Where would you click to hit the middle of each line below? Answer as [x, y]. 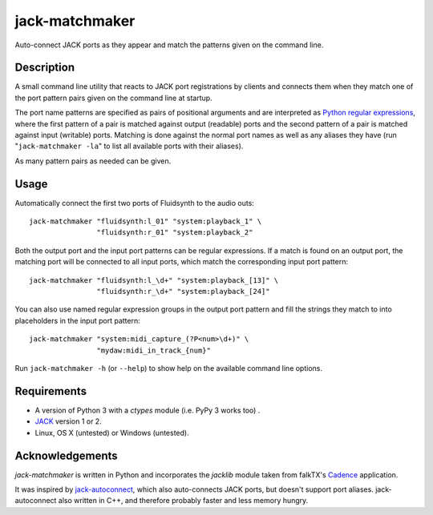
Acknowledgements [66, 455]
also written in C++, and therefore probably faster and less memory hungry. [183, 501]
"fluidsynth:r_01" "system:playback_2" [175, 233]
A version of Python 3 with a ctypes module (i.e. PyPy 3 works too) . [148, 410]
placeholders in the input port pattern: [77, 320]
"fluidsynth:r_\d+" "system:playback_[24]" [183, 292]
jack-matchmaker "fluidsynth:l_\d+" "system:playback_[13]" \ [154, 280]
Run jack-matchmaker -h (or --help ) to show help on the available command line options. [169, 368]
